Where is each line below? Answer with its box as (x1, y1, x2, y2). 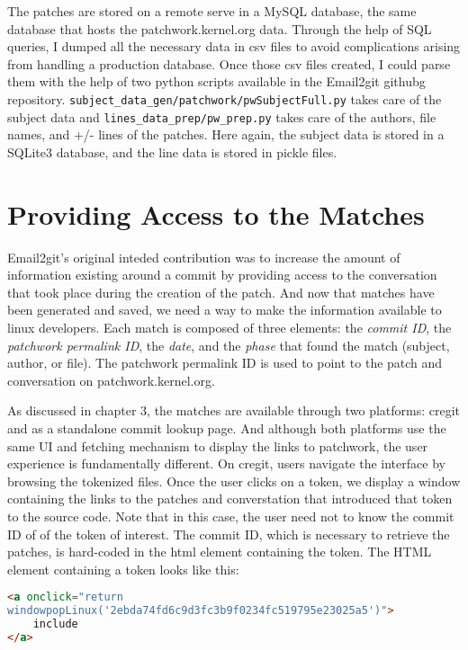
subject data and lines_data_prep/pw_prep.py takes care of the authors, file (7, 107, 436, 126)
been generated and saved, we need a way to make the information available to (7, 300, 442, 319)
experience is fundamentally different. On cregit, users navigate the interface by (7, 454, 445, 473)
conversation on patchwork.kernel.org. (7, 370, 215, 389)
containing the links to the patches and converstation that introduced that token (7, 489, 453, 508)
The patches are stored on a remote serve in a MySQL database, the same (7, 2, 417, 20)
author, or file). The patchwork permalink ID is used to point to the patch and (7, 353, 443, 372)
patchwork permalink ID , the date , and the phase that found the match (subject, (7, 335, 450, 354)
